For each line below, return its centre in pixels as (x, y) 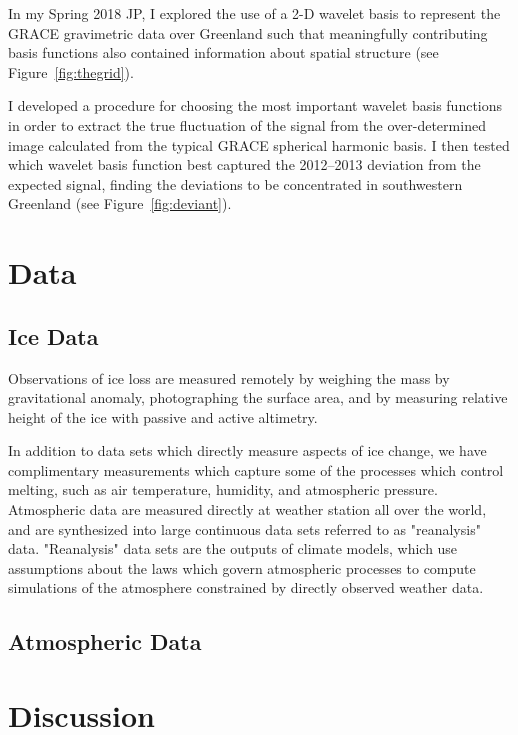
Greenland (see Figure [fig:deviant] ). (120, 203)
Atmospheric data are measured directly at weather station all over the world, (247, 509)
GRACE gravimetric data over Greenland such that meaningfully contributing (248, 32)
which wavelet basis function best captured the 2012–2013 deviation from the (244, 164)
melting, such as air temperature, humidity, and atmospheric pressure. (223, 489)
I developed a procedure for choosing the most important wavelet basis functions (255, 105)
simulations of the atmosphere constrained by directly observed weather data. (246, 587)
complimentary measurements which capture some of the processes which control (256, 469)
